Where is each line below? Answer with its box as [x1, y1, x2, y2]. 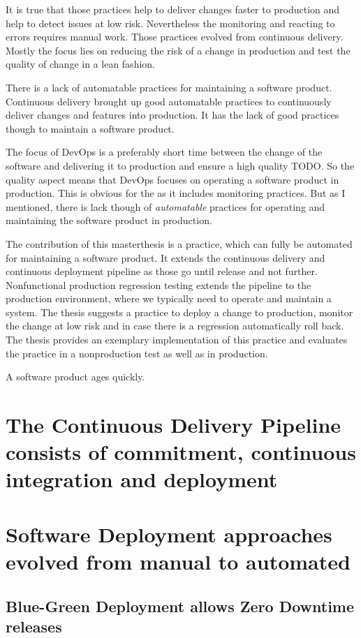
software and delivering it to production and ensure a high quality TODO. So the [6, 158, 355, 172]
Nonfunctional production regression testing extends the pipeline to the [6, 277, 311, 292]
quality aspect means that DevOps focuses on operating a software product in [6, 172, 339, 186]
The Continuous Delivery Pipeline [6, 410, 341, 439]
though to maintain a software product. [6, 121, 175, 135]
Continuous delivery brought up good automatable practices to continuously [6, 94, 332, 108]
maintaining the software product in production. [6, 213, 212, 228]
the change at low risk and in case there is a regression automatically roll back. [6, 318, 344, 333]
